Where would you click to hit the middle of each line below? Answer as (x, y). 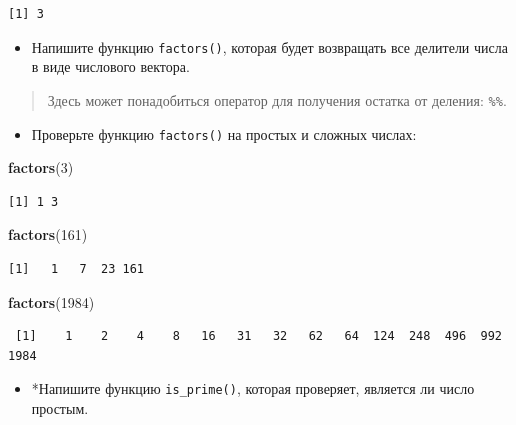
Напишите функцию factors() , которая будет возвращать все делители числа (269, 46)
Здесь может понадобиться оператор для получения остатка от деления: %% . (277, 99)
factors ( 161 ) (48, 234)
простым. (60, 407)
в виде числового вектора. (110, 66)
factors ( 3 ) (41, 167)
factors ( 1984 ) (51, 301)
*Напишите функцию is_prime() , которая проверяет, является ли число (253, 388)
